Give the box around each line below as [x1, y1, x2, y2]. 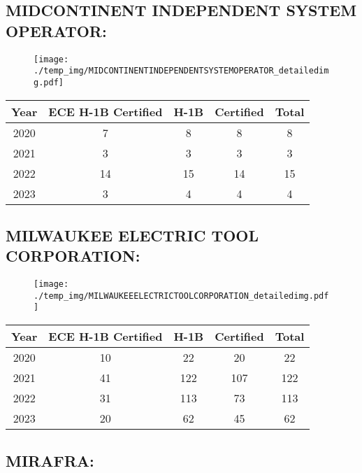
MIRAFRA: [6, 449, 94, 471]
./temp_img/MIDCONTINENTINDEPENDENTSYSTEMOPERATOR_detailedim [34, 66, 329, 76]
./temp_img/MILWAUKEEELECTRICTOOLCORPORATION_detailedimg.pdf [34, 290, 329, 301]
